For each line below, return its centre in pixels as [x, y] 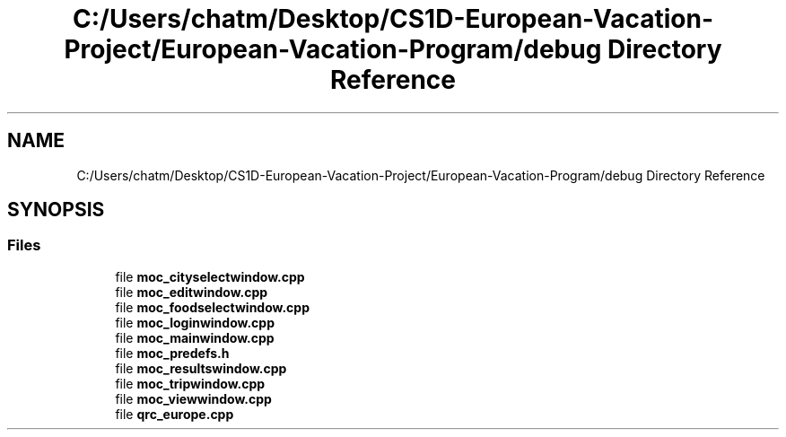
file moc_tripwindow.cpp [190, 383]
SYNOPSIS [56, 210]
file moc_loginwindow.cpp [195, 322]
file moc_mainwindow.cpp [195, 337]
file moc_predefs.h [172, 353]
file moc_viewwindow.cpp [193, 398]
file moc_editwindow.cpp [192, 292]
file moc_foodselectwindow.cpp [213, 307]
